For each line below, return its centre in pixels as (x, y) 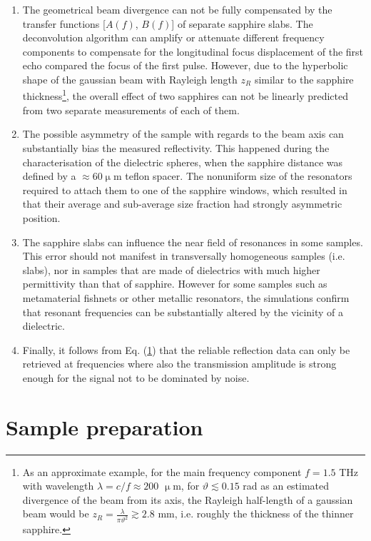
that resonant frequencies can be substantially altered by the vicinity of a (183, 312)
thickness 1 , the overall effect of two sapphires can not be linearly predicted (185, 95)
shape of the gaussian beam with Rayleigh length (130, 79)
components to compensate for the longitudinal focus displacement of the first (193, 51)
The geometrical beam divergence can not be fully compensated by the (177, 9)
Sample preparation (105, 426)
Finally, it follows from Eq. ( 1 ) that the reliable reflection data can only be (186, 349)
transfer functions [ (64, 23)
